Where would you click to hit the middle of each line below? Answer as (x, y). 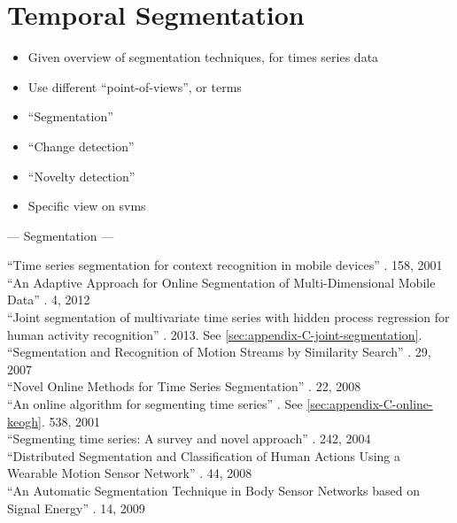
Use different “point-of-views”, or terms (135, 86)
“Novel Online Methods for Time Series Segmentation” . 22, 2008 (184, 386)
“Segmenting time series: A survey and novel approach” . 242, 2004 (189, 438)
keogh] (24, 421)
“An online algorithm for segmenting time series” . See (155, 404)
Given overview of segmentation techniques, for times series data (203, 57)
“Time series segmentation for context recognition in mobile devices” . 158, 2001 (225, 265)
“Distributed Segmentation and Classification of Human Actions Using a (204, 455)
